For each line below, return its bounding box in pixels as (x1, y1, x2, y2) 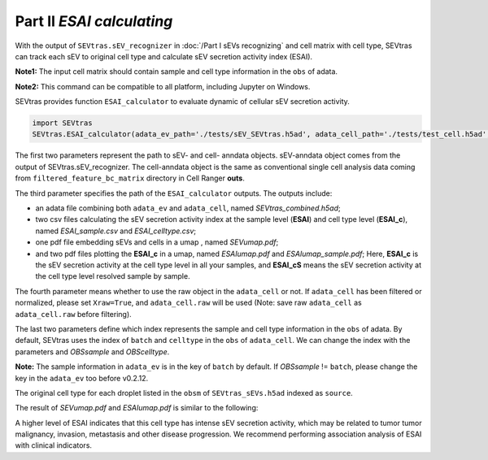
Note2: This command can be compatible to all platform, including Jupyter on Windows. (15, 81, 311, 91)
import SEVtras (32, 119, 93, 128)
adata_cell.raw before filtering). (15, 309, 132, 319)
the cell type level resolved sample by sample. (35, 271, 190, 281)
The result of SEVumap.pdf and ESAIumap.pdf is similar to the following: (15, 403, 259, 413)
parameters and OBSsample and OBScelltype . (15, 346, 170, 357)
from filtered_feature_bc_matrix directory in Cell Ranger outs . (15, 173, 246, 183)
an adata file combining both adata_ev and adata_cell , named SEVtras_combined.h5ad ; (35, 203, 341, 213)
